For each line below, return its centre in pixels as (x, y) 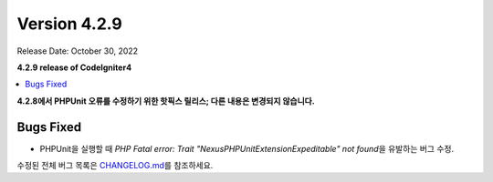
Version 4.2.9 (69, 24)
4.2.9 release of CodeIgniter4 (74, 67)
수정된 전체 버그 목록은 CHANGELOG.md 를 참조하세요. (115, 166)
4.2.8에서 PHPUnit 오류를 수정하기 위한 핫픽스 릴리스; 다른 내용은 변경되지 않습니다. (166, 101)
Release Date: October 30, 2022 (78, 51)
